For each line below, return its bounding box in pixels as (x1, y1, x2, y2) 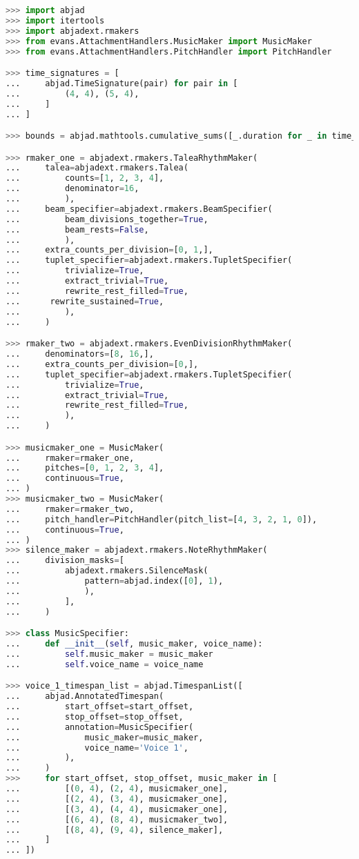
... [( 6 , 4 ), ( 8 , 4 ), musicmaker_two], (6, 814, 229, 825)
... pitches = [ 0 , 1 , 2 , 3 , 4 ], (6, 463, 164, 473)
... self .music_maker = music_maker (6, 649, 213, 659)
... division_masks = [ (6, 555, 124, 566)
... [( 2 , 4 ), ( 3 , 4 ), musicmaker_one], (6, 793, 229, 804)
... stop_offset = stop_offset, (6, 711, 184, 722)
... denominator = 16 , (6, 184, 139, 194)
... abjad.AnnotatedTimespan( (6, 691, 164, 702)
